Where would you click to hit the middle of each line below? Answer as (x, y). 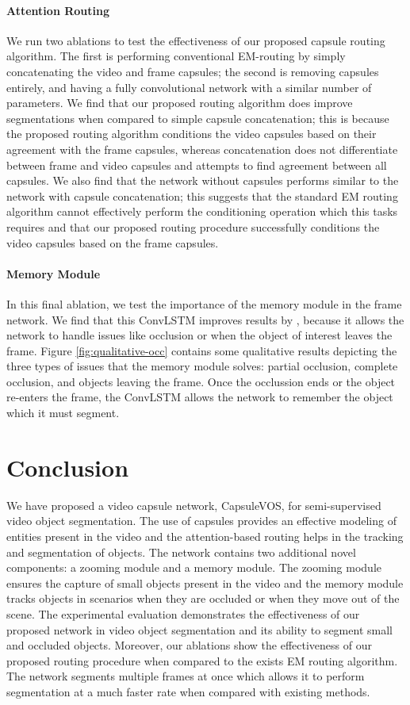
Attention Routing (58, 10)
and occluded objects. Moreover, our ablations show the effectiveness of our (189, 645)
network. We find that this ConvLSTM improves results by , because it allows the (205, 319)
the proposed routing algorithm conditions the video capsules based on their (192, 134)
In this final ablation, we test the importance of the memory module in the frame (204, 303)
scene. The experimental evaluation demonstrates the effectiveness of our (183, 613)
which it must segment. (63, 413)
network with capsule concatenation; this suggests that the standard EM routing (202, 195)
